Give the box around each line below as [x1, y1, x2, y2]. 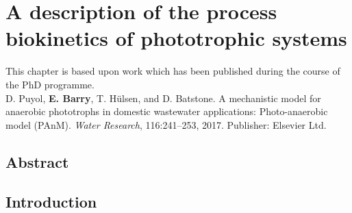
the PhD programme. [5, 77, 95, 91]
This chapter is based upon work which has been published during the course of [5, 64, 340, 78]
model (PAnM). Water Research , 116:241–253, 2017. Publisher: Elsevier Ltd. [5, 117, 327, 131]
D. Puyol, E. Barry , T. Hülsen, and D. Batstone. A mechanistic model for [5, 90, 321, 105]
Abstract [5, 151, 69, 172]
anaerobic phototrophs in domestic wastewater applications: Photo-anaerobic [5, 104, 328, 118]
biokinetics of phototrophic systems [5, 24, 347, 52]
